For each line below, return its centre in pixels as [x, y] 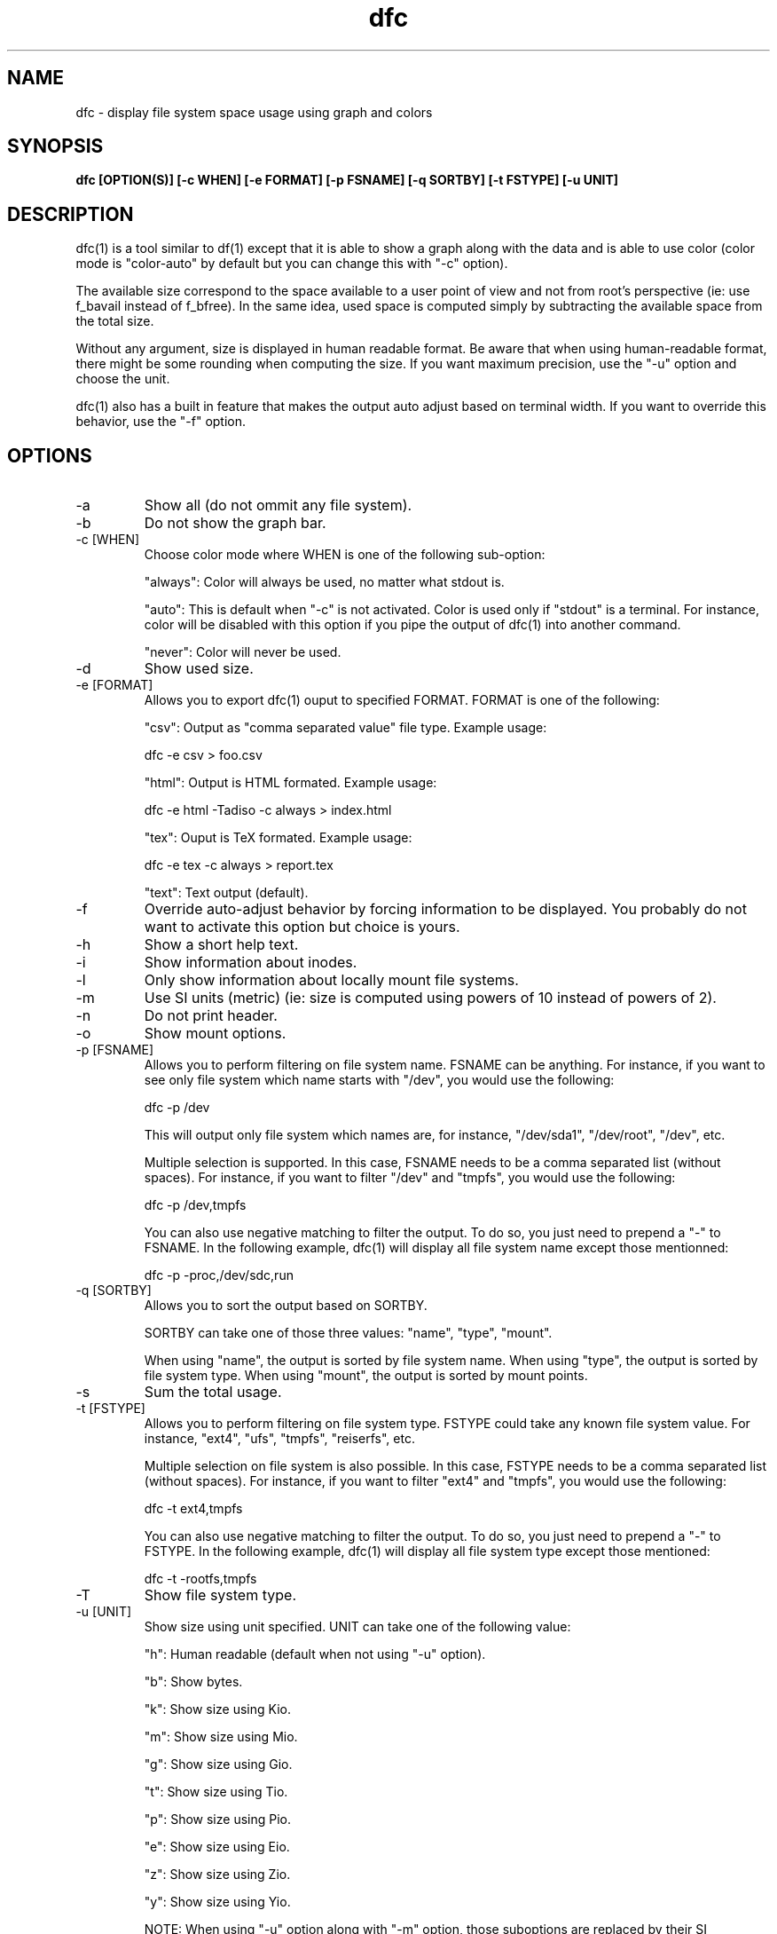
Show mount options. [215, 1034]
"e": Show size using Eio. [217, 1847]
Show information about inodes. [251, 963]
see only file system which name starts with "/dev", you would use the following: [379, 1080]
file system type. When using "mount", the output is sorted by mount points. [366, 1376]
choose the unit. [123, 379]
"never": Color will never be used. [243, 652]
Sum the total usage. [213, 1392]
